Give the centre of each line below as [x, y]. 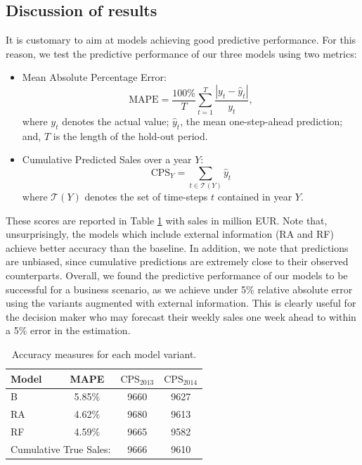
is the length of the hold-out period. [130, 135]
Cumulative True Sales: [61, 448]
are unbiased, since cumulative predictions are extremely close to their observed [177, 261]
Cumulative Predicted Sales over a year [107, 159]
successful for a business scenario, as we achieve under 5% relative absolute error [179, 289]
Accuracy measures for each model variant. [104, 354]
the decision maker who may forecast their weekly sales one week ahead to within [181, 316]
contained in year [255, 197]
